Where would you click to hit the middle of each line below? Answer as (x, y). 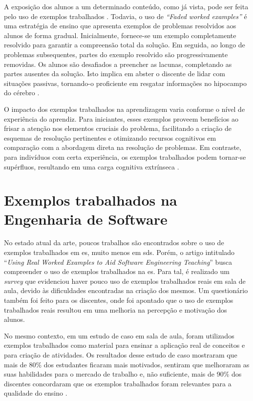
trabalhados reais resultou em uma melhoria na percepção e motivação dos (116, 309)
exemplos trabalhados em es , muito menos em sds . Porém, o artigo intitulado (119, 252)
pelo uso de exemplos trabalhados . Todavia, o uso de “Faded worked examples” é (126, 16)
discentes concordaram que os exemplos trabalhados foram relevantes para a (118, 383)
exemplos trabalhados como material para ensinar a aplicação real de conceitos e (125, 345)
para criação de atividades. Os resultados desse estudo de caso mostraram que (121, 354)
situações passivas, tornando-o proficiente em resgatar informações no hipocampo (125, 83)
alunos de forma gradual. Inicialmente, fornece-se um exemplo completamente (120, 35)
